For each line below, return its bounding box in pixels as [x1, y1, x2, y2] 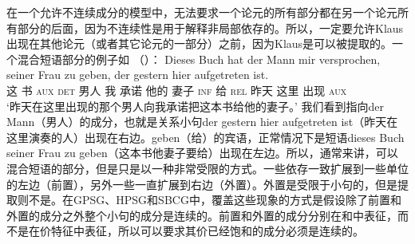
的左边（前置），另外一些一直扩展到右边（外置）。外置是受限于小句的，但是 [6, 175, 397, 192]
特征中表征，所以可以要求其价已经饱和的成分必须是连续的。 [50, 222, 364, 239]
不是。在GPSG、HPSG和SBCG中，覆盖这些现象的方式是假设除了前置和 [28, 191, 401, 208]
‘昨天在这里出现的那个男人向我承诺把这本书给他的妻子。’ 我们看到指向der [6, 97, 384, 114]
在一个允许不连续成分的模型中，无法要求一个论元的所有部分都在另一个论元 [6, 4, 397, 20]
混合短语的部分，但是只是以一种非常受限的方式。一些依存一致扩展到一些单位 [6, 159, 409, 176]
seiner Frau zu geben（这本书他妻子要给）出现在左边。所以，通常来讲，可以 [6, 144, 398, 161]
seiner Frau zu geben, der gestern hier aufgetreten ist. [6, 66, 269, 83]
